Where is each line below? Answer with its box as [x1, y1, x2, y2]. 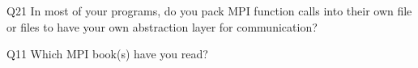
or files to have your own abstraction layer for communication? [6, 18, 318, 35]
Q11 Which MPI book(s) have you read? [6, 45, 208, 62]
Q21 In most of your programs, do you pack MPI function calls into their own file [6, 2, 412, 19]
